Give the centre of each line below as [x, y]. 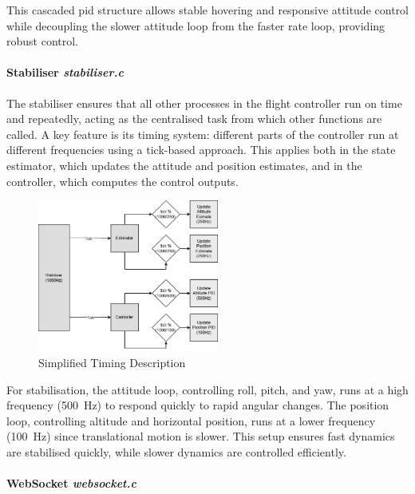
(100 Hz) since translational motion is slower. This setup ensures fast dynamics [201, 436]
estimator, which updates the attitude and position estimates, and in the [184, 165]
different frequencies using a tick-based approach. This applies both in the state [201, 150]
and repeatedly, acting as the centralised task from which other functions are [194, 119]
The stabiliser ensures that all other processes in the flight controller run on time [204, 103]
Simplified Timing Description [112, 363]
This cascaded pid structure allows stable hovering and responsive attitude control [207, 10]
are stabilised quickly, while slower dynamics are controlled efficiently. [176, 452]
